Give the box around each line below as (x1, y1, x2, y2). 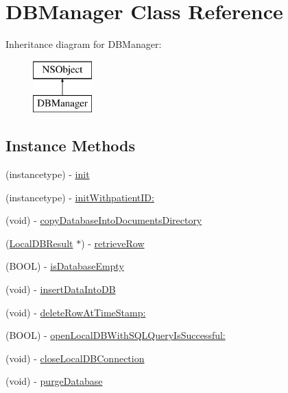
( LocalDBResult (5, 236, 73, 250)
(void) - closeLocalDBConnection (5, 351, 145, 365)
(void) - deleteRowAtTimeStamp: (5, 305, 146, 319)
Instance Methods (5, 135, 135, 156)
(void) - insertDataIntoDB (5, 282, 116, 296)
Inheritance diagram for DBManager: (5, 37, 162, 51)
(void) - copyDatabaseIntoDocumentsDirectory (5, 213, 202, 227)
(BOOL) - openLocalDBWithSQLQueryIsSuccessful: (5, 328, 226, 342)
